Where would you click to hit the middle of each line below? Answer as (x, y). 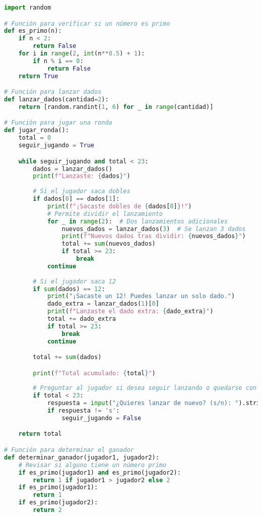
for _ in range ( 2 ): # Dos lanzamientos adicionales (137, 221)
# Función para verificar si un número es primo (87, 23)
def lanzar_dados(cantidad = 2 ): (56, 100)
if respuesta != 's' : (83, 411)
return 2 (47, 510)
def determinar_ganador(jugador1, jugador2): (82, 457)
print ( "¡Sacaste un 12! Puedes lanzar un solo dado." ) (141, 296)
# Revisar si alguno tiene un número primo (92, 465)
